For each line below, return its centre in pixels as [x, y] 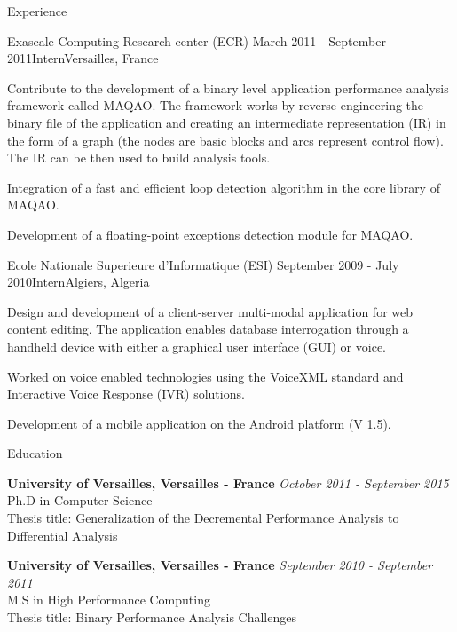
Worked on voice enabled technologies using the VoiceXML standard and [205, 376]
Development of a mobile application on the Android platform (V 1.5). [199, 423]
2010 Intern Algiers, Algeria [79, 282]
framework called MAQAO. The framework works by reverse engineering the [216, 105]
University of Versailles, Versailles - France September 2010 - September [220, 565]
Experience [37, 11]
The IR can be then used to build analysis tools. [139, 158]
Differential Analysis [63, 535]
